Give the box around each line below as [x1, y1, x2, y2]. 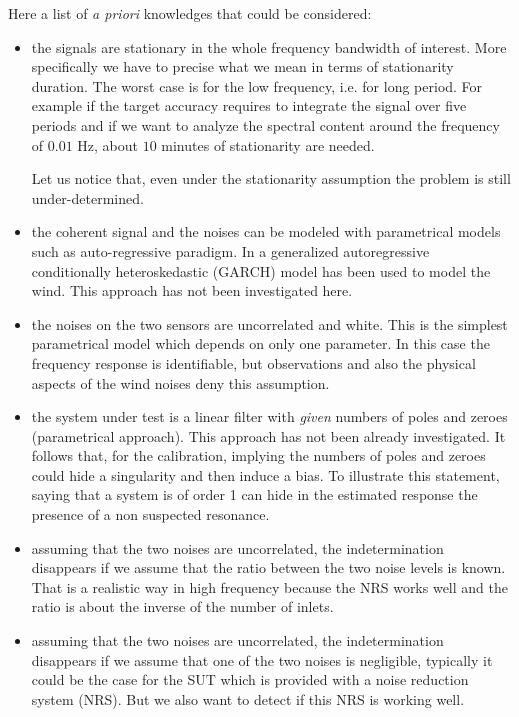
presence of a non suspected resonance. [31, 504, 270, 525]
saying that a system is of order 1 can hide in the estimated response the [31, 484, 478, 505]
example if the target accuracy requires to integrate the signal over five [31, 95, 467, 116]
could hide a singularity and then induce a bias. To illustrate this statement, [31, 464, 500, 485]
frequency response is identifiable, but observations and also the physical [31, 352, 476, 373]
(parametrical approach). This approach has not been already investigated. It [31, 425, 506, 446]
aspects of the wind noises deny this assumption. [31, 372, 330, 393]
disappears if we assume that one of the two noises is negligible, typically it [31, 649, 493, 670]
